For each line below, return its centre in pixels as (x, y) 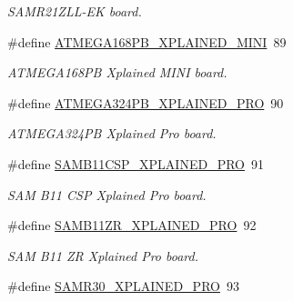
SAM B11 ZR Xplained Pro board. (103, 255)
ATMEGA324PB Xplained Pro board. (112, 133)
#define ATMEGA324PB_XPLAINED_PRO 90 (146, 102)
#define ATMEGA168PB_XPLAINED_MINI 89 (147, 41)
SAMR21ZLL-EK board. (75, 11)
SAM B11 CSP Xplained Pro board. (107, 194)
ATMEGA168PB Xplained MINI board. (117, 72)
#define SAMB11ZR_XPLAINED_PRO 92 (132, 225)
